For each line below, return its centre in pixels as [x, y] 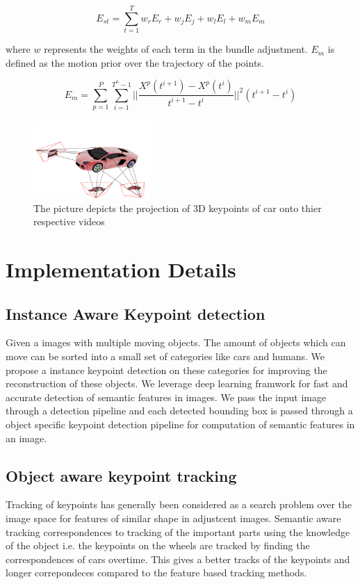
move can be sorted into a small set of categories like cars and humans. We [165, 356]
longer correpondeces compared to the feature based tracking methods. [156, 573]
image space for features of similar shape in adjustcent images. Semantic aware [173, 518]
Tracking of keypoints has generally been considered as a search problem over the [179, 504]
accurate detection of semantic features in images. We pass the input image [166, 397]
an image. [26, 438]
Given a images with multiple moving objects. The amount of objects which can [176, 342]
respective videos [69, 221]
